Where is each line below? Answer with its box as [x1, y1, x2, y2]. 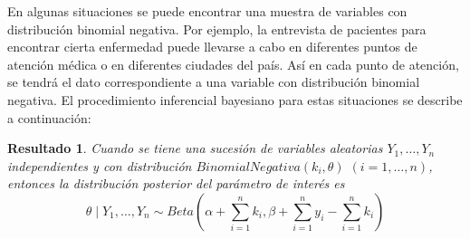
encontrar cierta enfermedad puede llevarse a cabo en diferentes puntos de [7, 37, 417, 56]
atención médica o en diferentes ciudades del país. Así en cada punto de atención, [7, 54, 459, 73]
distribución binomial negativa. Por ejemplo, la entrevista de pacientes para [7, 19, 427, 38]
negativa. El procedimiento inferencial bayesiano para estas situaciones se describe [7, 90, 463, 109]
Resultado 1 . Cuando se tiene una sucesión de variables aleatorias [7, 139, 383, 158]
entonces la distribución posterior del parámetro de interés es [7, 174, 345, 193]
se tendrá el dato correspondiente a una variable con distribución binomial [7, 72, 420, 91]
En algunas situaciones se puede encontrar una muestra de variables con [7, 2, 408, 20]
